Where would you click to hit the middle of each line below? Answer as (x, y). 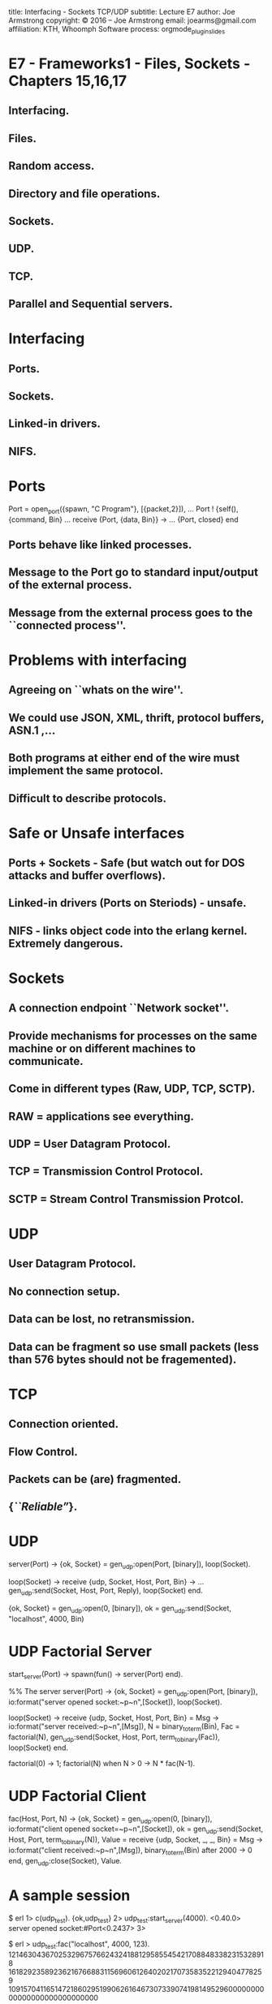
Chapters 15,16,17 (68, 81)
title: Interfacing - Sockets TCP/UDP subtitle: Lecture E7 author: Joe (122, 12)
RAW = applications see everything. (101, 1116)
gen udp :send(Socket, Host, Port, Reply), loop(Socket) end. (106, 1592)
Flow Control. (43, 1452)
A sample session (69, 1895)
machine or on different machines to (102, 1048)
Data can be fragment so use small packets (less (134, 1347)
